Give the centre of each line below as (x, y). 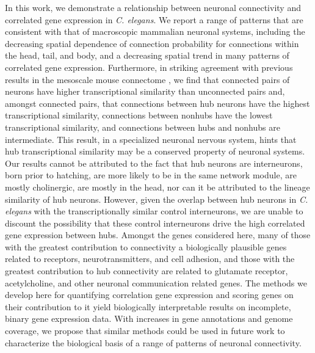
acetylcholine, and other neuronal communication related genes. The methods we (156, 282)
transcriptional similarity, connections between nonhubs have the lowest (139, 115)
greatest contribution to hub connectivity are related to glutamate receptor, (147, 271)
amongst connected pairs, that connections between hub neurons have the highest (157, 103)
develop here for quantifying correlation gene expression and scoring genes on (149, 295)
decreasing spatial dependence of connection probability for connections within (152, 43)
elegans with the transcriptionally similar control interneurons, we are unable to (154, 211)
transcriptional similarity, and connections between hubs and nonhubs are (143, 127)
